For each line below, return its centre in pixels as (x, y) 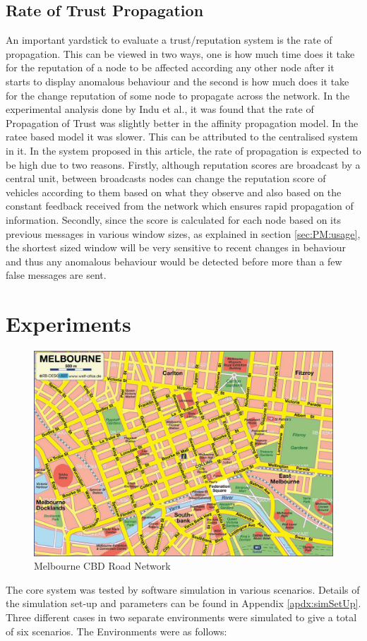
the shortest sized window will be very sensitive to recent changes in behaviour (176, 247)
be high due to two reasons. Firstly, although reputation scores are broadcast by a (183, 164)
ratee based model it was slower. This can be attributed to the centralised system (182, 137)
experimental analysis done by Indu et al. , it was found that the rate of (160, 109)
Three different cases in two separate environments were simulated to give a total (181, 617)
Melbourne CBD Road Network (102, 566)
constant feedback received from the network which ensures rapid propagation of (180, 206)
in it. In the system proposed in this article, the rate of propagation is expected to (183, 150)
